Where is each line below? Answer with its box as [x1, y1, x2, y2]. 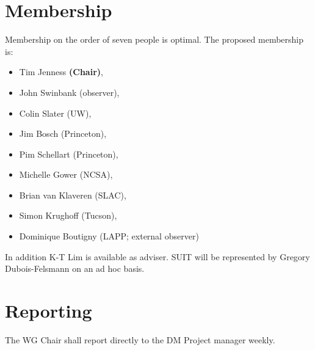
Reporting [5, 298, 92, 323]
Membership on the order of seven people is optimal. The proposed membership [5, 33, 304, 46]
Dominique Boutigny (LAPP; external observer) [19, 230, 199, 242]
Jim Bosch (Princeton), [19, 127, 107, 140]
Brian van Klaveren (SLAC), [19, 188, 126, 201]
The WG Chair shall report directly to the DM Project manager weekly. [5, 333, 275, 346]
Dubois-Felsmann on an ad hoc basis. [5, 262, 145, 275]
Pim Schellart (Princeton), [19, 147, 118, 160]
